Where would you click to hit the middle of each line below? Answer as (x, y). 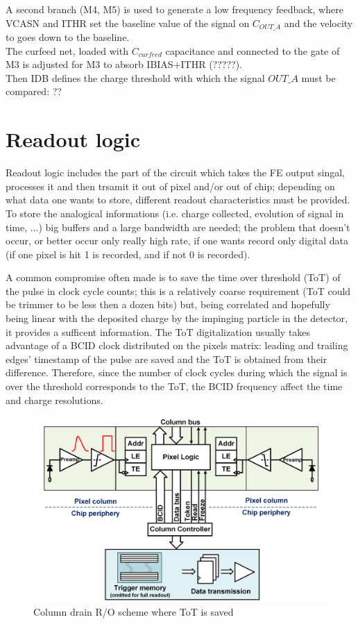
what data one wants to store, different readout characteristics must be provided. (178, 200)
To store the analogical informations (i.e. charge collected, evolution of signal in (175, 213)
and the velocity (318, 23)
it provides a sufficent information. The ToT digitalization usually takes (158, 331)
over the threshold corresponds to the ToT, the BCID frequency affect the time (174, 386)
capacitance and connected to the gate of (253, 50)
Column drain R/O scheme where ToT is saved (134, 611)
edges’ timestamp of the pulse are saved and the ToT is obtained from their (167, 359)
